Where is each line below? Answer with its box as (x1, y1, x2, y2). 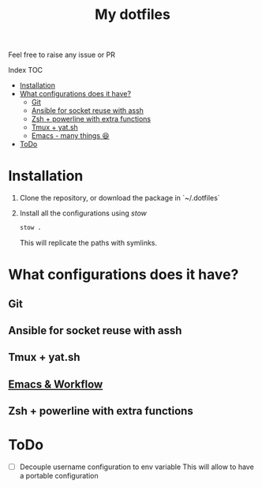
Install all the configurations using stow (19, 208, 148, 218)
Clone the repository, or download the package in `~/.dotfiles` (19, 193, 220, 203)
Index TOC (8, 66, 43, 75)
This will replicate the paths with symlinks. (19, 238, 158, 247)
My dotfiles (94, 6, 171, 24)
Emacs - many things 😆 (31, 131, 110, 141)
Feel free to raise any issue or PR (8, 50, 116, 60)
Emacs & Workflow (8, 377, 103, 391)
